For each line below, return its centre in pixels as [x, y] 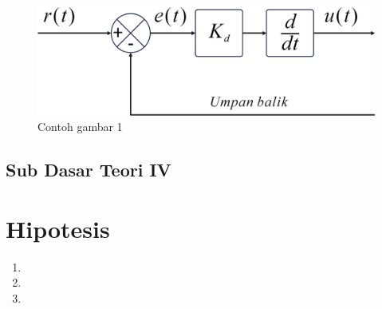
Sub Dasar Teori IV [89, 170]
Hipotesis [58, 228]
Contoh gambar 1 [80, 127]
